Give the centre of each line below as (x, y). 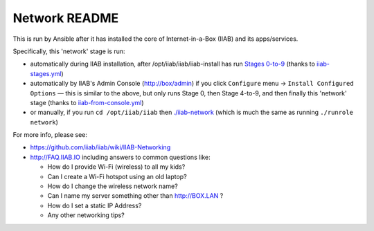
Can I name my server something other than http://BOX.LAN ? (135, 196)
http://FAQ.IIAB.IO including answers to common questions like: (120, 157)
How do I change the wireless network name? (113, 186)
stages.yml (46, 73)
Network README (66, 18)
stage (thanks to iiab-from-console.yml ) (87, 102)
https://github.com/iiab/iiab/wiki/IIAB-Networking (100, 147)
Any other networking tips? (86, 215)
